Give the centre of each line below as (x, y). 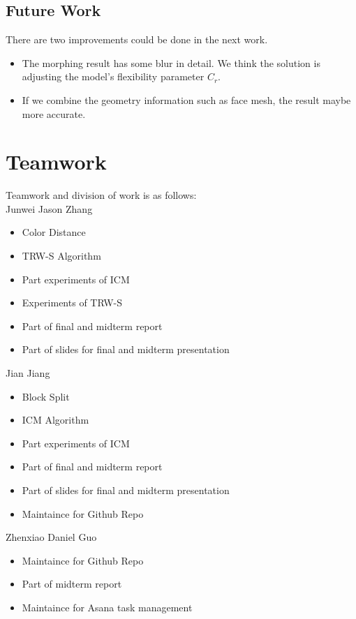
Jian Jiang (28, 373)
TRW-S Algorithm (61, 256)
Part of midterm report (72, 584)
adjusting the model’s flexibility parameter (113, 76)
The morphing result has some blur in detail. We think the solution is (171, 62)
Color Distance (54, 232)
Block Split (46, 396)
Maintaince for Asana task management (107, 607)
